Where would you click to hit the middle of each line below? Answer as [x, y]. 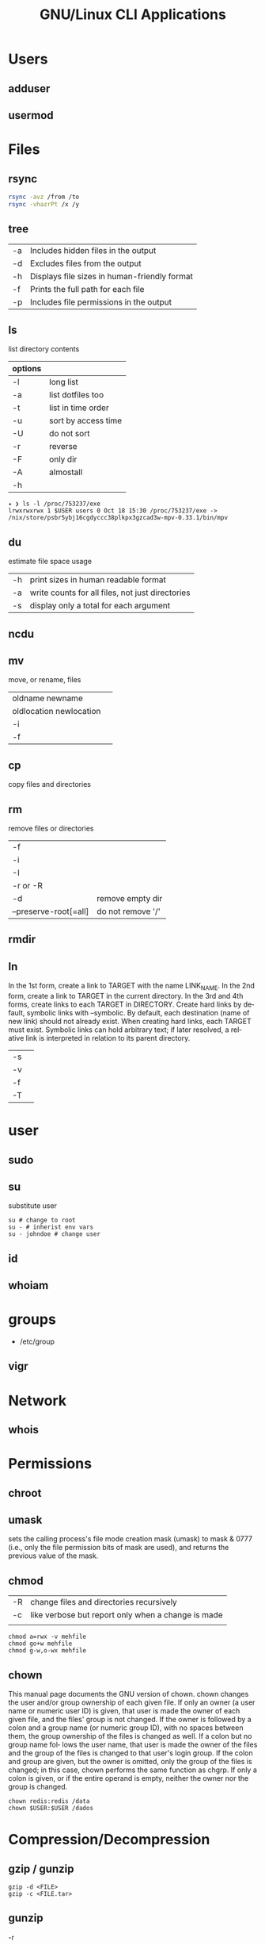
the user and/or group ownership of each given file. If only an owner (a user [132, 1702]
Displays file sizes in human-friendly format [112, 276]
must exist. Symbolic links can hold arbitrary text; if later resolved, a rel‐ [125, 1030]
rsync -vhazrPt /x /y [44, 204]
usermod [31, 115]
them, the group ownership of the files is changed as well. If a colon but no [130, 1736]
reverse [63, 447]
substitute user [33, 1206]
